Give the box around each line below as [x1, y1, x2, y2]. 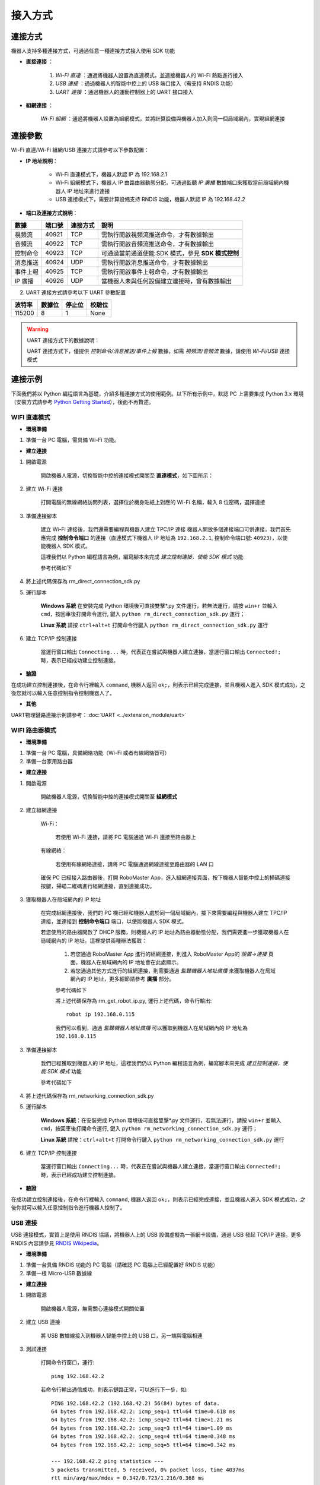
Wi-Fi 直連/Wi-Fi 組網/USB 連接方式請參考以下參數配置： [11, 146, 150, 154]
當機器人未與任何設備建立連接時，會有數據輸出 [101, 277, 232, 285]
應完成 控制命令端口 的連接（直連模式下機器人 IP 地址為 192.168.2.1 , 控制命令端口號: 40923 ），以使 [40, 534, 288, 541]
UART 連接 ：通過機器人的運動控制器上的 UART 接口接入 [55, 88, 194, 95]
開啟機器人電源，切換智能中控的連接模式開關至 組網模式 [40, 793, 177, 800]
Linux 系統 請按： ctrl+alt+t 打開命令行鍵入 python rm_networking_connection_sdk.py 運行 [40, 1136, 284, 1143]
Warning [27, 326, 49, 333]
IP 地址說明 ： [25, 157, 59, 165]
